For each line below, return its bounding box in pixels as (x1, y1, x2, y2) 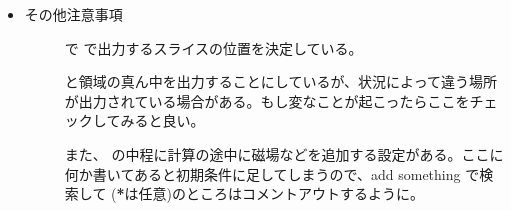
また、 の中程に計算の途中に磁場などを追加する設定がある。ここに (64, 143, 504, 164)
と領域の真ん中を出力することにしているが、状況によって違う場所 (64, 71, 497, 92)
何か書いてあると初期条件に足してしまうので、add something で (64, 163, 480, 184)
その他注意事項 (24, 4, 123, 24)
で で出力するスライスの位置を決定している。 (64, 37, 363, 58)
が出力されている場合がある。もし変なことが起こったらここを (64, 90, 470, 111)
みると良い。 (120, 110, 205, 131)
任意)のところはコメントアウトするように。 (138, 183, 425, 204)
